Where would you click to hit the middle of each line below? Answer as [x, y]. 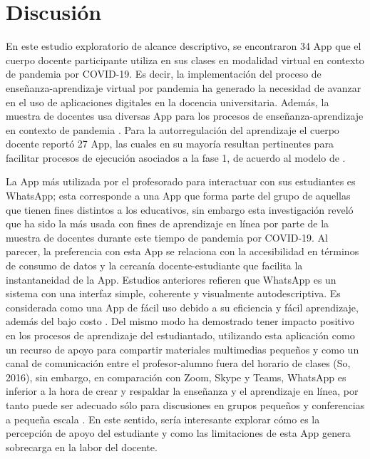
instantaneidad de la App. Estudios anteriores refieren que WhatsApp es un [171, 279]
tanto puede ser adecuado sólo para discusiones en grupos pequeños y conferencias [185, 404]
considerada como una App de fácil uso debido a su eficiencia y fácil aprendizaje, [182, 307]
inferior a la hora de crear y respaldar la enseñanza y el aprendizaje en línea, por [182, 391]
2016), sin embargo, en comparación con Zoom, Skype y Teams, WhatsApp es [176, 377]
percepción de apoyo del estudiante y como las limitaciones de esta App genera [178, 433]
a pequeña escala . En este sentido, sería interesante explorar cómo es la [163, 419]
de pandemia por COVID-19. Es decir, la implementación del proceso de [164, 74]
